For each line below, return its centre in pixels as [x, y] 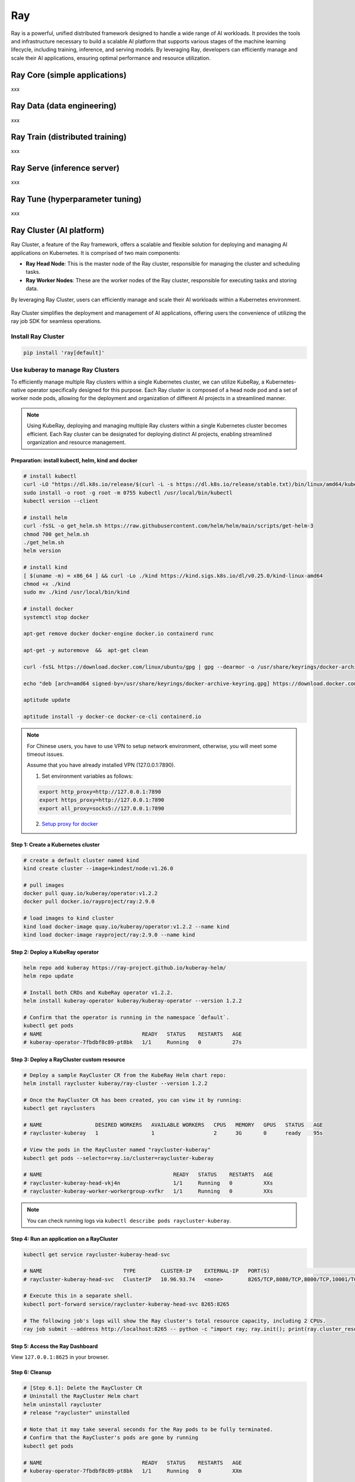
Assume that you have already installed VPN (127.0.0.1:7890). [101, 765]
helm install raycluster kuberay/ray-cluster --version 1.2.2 [115, 1084]
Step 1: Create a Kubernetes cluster [55, 844]
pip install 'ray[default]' [64, 352]
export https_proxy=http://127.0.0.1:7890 [102, 800]
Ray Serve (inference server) [65, 168]
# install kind [45, 567]
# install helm [45, 518]
